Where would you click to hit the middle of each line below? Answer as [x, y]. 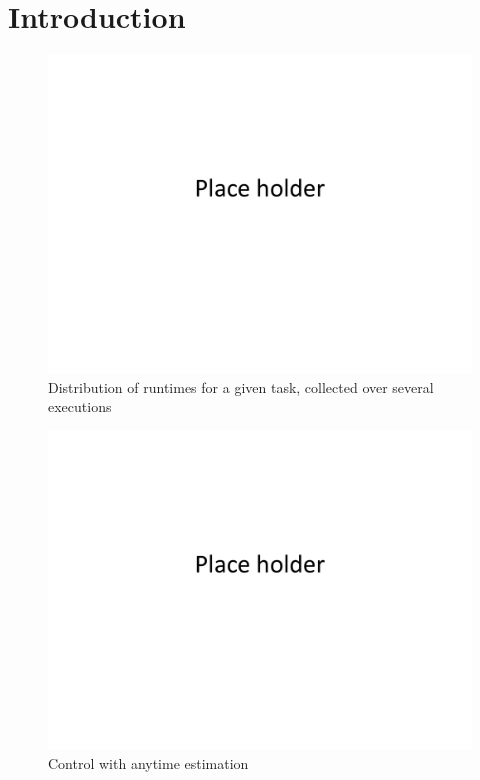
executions [80, 406]
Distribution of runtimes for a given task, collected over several [241, 386]
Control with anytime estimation [148, 762]
